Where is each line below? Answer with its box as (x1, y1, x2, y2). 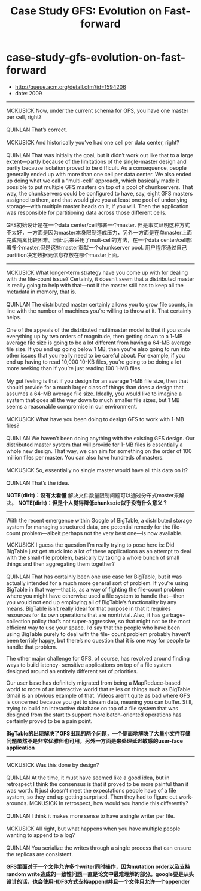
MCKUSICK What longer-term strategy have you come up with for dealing (6, 269, 188, 276)
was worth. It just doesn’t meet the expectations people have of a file (6, 787, 176, 794)
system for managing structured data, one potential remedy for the (6, 523, 171, 530)
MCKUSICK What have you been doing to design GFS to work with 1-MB (6, 415, 184, 422)
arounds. (6, 799, 28, 806)
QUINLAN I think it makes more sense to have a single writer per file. (6, 812, 175, 820)
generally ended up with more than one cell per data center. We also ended (6, 170, 192, 178)
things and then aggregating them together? (6, 560, 115, 568)
